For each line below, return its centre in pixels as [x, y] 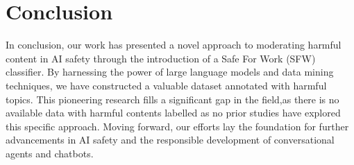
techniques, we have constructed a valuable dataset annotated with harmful [166, 85]
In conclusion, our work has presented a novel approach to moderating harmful [174, 45]
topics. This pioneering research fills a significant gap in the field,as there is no [172, 99]
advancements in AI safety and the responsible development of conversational [170, 140]
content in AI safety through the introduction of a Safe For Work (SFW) [161, 58]
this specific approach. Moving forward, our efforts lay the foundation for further [177, 126]
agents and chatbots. [50, 153]
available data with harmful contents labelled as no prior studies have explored [173, 113]
